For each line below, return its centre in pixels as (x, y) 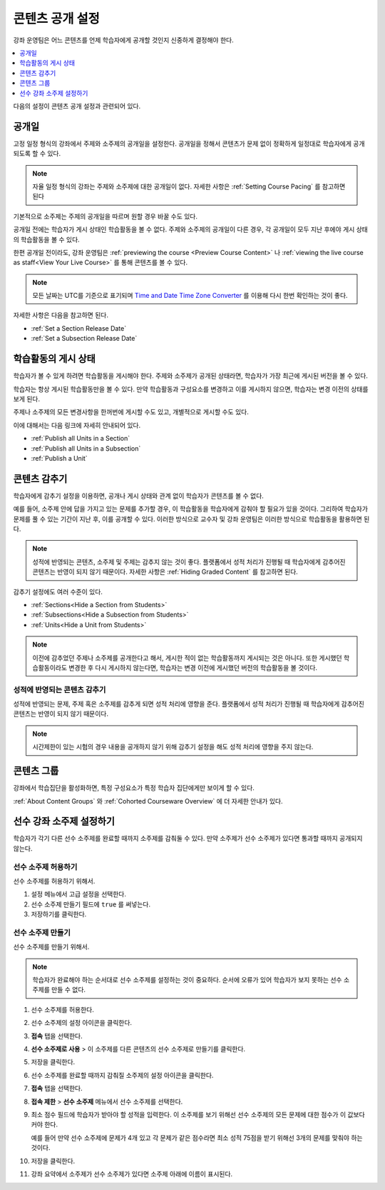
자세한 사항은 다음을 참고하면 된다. (61, 315)
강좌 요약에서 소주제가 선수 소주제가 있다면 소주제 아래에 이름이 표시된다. (132, 1174)
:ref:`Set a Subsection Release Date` (84, 339)
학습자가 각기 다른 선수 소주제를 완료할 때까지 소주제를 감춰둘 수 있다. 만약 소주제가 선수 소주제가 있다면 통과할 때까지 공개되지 (188, 839)
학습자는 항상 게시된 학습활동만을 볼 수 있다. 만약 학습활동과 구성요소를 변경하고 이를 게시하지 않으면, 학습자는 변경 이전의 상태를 (191, 389)
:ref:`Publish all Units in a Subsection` (86, 448)
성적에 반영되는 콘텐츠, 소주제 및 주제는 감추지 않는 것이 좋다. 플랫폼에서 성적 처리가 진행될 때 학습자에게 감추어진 (189, 561)
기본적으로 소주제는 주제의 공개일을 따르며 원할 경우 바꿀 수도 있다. (105, 216)
